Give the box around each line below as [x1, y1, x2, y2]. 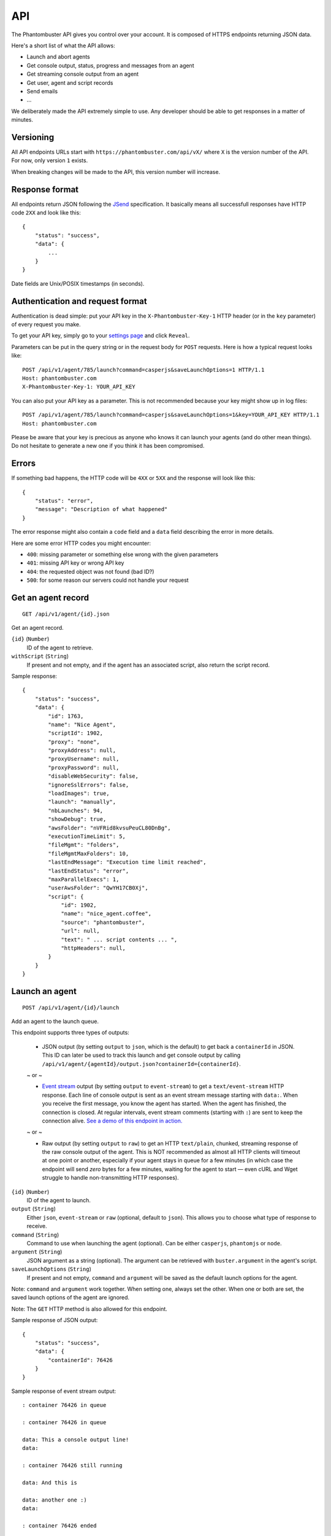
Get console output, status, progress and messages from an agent [26, 61, 194, 69]
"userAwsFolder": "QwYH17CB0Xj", [48, 885, 148, 891]
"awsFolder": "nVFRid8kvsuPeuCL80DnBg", [48, 824, 171, 831]
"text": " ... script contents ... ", [61, 936, 178, 943]
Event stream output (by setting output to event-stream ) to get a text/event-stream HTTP [42, 1083, 284, 1090]
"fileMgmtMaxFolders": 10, [48, 850, 129, 857]
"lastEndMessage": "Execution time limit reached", [48, 859, 207, 866]
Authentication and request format [11, 296, 147, 307]
